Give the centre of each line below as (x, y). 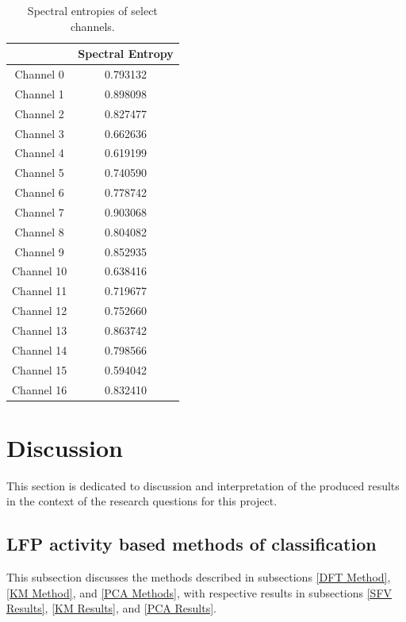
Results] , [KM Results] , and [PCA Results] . (111, 608)
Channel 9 (39, 251)
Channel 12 (40, 311)
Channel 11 (40, 291)
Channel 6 (39, 192)
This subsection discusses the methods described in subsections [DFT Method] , (199, 577)
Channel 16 (40, 389)
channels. (92, 26)
